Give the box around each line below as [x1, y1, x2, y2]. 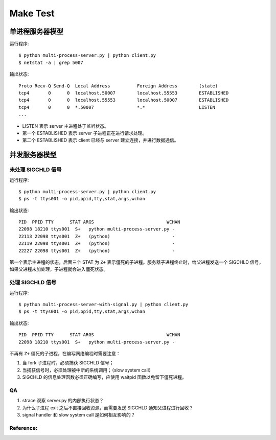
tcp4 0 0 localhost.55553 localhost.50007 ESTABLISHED [18, 97, 229, 103]
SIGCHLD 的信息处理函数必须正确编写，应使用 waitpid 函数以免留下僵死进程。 [22, 374, 187, 380]
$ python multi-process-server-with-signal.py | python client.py [18, 302, 189, 307]
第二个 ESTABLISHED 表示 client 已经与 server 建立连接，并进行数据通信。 [22, 137, 179, 143]
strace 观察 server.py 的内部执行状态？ [22, 398, 104, 404]
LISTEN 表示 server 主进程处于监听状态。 [22, 123, 109, 129]
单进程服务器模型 [9, 27, 63, 36]
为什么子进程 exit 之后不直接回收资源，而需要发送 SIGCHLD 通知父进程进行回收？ [22, 404, 194, 411]
